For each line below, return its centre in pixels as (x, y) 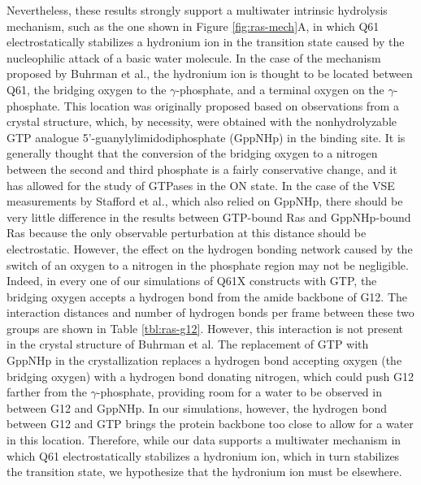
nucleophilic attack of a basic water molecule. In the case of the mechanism (194, 57)
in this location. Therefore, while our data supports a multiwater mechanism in (204, 440)
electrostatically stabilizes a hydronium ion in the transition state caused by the (206, 42)
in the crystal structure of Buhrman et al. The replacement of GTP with (188, 344)
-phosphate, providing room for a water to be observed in (239, 392)
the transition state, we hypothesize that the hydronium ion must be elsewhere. (204, 472)
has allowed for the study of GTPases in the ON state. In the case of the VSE (201, 185)
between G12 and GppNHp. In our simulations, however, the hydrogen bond (197, 407)
